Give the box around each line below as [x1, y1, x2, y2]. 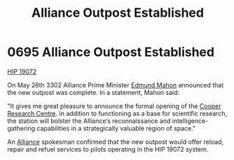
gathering [7, 124, 36, 132]
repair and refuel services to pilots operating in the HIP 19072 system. [7, 145, 209, 153]
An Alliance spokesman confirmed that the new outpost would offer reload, [7, 138, 224, 146]
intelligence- [172, 117, 209, 125]
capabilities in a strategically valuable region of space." [36, 124, 196, 132]
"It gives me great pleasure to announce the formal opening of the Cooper [7, 101, 222, 110]
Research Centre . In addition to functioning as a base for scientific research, [7, 109, 228, 117]
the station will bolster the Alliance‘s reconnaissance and [7, 117, 171, 125]
